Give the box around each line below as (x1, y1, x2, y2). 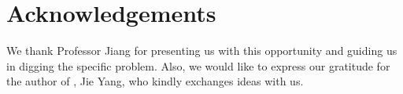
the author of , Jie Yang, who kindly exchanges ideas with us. (6, 73, 304, 89)
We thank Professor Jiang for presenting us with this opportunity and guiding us (6, 42, 397, 59)
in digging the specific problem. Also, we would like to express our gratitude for (6, 57, 390, 74)
